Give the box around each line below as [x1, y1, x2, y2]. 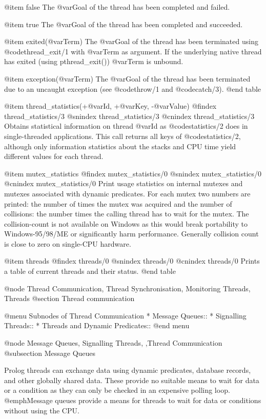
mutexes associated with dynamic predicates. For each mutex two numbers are [4, 188, 251, 198]
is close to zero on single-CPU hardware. [4, 238, 131, 249]
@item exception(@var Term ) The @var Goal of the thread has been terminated [4, 73, 251, 84]
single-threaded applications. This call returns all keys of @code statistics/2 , [4, 130, 241, 141]
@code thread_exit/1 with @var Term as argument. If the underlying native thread [4, 46, 262, 56]
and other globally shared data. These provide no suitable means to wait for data [4, 374, 259, 385]
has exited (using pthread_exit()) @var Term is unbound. [4, 56, 183, 67]
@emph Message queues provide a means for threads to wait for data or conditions [4, 395, 261, 405]
